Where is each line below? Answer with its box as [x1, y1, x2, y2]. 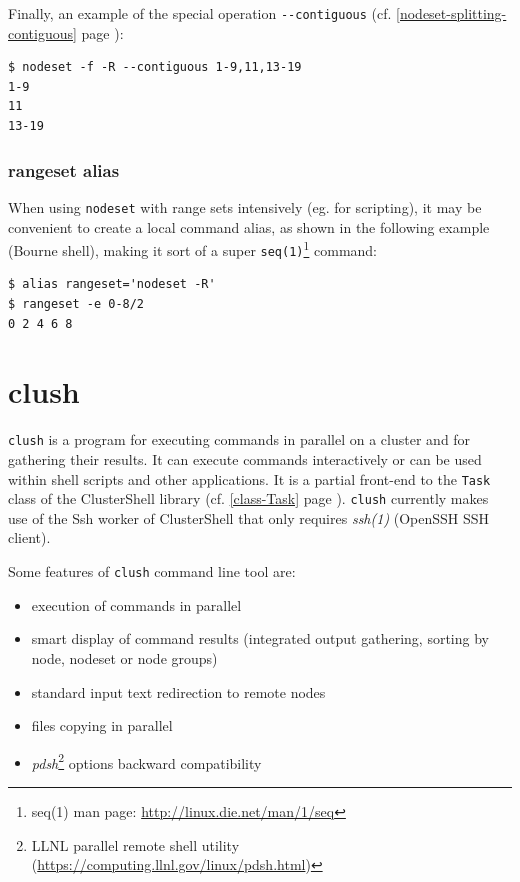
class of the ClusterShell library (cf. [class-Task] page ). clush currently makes [8, 488, 489, 509]
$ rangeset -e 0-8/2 [8, 297, 145, 311]
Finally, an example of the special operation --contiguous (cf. [8, 3, 392, 23]
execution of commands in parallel [31, 594, 242, 615]
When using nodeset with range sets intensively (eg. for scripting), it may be [8, 196, 482, 217]
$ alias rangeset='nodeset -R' [8, 277, 216, 292]
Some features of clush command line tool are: [8, 561, 296, 582]
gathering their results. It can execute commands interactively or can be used [8, 448, 482, 469]
